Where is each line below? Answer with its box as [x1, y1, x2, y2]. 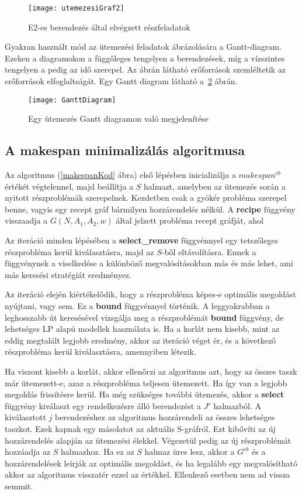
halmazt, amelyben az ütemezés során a [144, 180, 286, 192]
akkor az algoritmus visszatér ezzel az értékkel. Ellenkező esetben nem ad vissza [5, 468, 290, 481]
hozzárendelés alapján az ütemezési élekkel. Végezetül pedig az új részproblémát [5, 434, 291, 446]
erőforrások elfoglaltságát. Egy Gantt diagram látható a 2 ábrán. [5, 75, 238, 87]
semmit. [5, 479, 33, 492]
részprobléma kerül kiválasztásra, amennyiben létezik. [5, 345, 196, 358]
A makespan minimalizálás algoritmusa [5, 141, 245, 159]
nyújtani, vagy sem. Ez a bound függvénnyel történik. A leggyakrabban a [5, 300, 270, 312]
